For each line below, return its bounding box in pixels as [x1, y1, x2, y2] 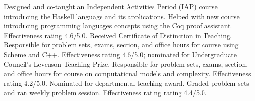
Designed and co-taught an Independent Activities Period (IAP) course [4, 1, 218, 11]
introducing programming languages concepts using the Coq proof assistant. [4, 20, 232, 31]
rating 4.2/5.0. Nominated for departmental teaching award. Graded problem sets [4, 78, 249, 88]
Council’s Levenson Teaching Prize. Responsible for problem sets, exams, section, [4, 59, 248, 69]
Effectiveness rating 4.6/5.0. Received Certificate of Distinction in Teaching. [4, 30, 232, 40]
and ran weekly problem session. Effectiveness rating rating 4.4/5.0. [4, 87, 207, 98]
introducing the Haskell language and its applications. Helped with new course [4, 11, 240, 21]
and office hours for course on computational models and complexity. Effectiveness [4, 68, 251, 79]
